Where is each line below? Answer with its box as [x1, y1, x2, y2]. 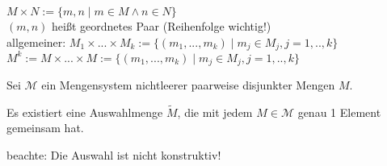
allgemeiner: [6, 33, 66, 50]
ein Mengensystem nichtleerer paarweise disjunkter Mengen [41, 77, 335, 93]
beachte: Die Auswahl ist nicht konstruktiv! [6, 147, 221, 163]
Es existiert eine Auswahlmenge [6, 103, 163, 120]
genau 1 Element [297, 103, 381, 120]
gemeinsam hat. [6, 119, 84, 136]
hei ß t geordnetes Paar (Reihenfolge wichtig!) [52, 18, 271, 34]
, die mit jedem [177, 103, 253, 120]
